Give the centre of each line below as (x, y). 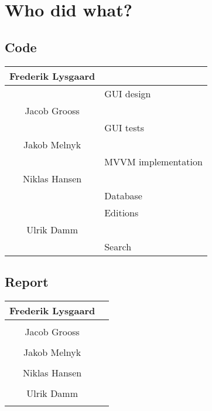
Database (123, 195)
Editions (122, 212)
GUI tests (124, 127)
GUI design (128, 93)
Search (118, 246)
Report (27, 281)
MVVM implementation (153, 161)
